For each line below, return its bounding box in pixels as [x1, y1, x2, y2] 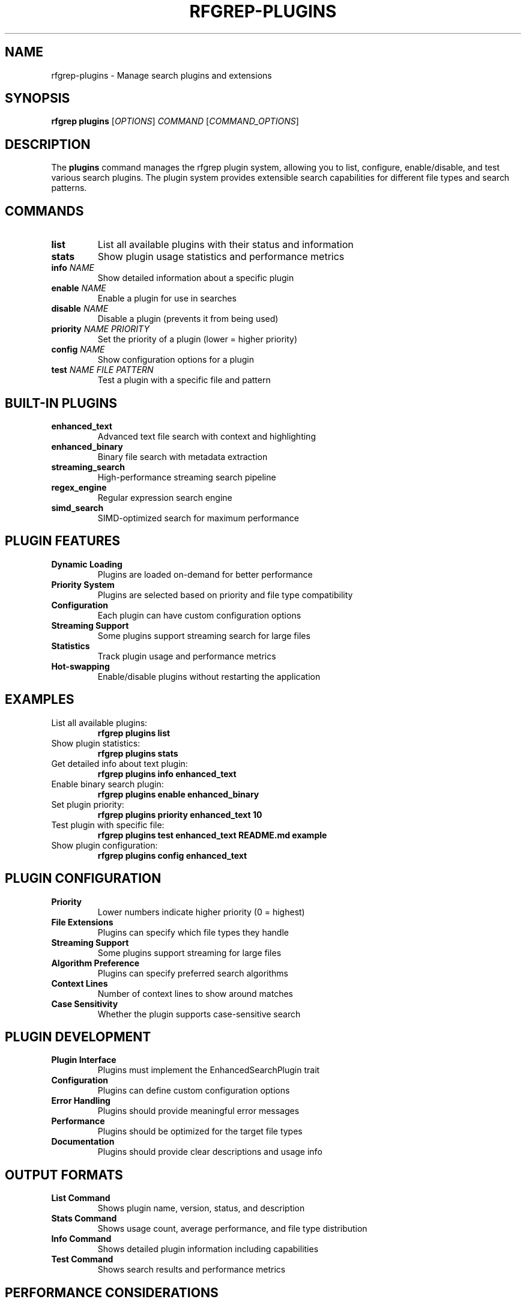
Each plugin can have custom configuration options [97, 610, 301, 620]
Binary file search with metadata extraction [97, 451, 268, 462]
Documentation [51, 1136, 115, 1147]
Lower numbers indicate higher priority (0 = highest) [97, 906, 305, 917]
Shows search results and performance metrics [97, 1264, 286, 1275]
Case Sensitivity [51, 998, 118, 1009]
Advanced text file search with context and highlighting [97, 431, 316, 441]
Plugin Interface [51, 1055, 116, 1065]
